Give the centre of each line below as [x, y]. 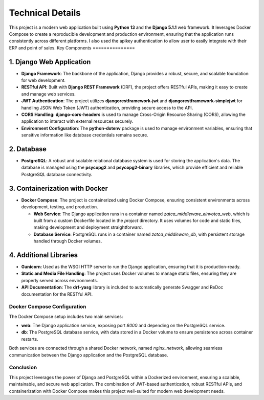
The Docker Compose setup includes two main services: [66, 316]
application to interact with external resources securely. [77, 121]
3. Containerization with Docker [58, 188]
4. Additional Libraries [44, 255]
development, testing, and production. [60, 207]
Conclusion [23, 368]
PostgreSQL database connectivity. [57, 174]
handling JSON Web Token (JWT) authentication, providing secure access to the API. [107, 108]
